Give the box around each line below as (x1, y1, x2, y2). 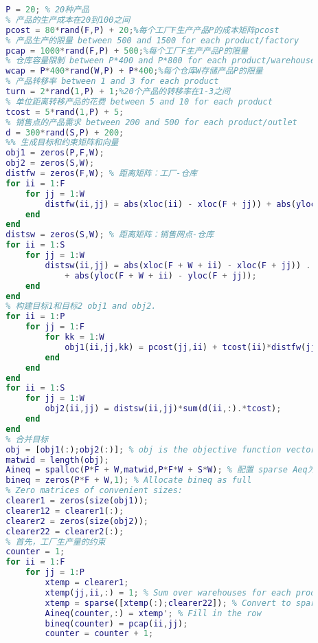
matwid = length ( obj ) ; (5, 455, 109, 465)
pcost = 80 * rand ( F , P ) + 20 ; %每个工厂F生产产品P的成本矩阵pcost (5, 25, 280, 35)
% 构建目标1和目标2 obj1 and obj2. (5, 301, 157, 312)
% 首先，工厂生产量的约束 (5, 536, 106, 547)
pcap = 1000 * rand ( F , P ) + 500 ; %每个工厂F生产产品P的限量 (5, 45, 249, 56)
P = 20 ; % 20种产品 (5, 5, 89, 14)
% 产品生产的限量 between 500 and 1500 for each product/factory (5, 35, 299, 45)
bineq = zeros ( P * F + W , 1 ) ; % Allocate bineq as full (5, 475, 252, 486)
